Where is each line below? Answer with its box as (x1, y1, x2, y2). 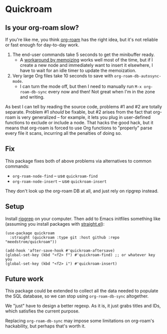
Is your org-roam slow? (5, 23, 79, 32)
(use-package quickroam (5, 231, 55, 236)
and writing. (19, 94, 45, 100)
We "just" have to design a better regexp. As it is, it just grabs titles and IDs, (5, 303, 161, 309)
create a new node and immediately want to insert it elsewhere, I (19, 62, 153, 68)
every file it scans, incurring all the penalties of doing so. (5, 130, 122, 136)
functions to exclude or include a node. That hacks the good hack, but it (5, 120, 153, 125)
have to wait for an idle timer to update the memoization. (19, 67, 136, 73)
